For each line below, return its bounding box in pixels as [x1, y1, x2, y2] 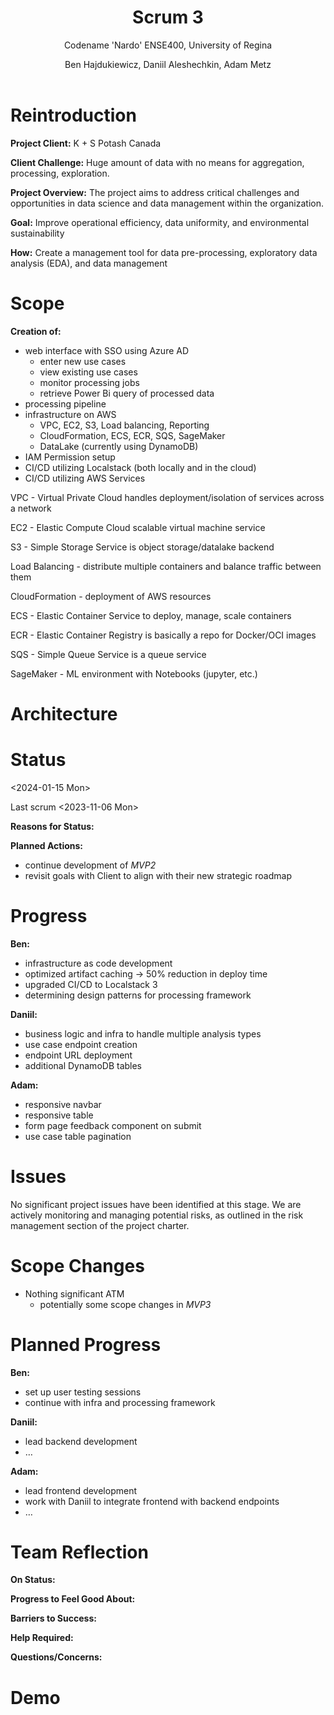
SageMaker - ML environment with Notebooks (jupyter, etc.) [10, 667, 258, 680]
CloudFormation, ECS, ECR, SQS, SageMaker [39, 429, 226, 441]
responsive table [24, 1109, 94, 1121]
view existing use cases [39, 366, 138, 378]
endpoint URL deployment [24, 1049, 133, 1061]
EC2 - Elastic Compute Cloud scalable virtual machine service [10, 521, 266, 533]
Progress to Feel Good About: [10, 1593, 136, 1605]
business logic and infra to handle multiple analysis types [24, 1027, 262, 1040]
